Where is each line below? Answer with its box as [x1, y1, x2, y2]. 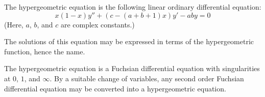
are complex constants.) [60, 19, 135, 29]
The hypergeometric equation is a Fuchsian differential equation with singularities [4, 63, 260, 74]
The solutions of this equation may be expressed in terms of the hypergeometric [4, 36, 254, 47]
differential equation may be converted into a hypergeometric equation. [4, 83, 226, 93]
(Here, [4, 19, 23, 29]
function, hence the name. [4, 46, 85, 56]
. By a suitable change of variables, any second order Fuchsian [50, 73, 244, 83]
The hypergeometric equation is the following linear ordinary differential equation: [4, 2, 261, 12]
